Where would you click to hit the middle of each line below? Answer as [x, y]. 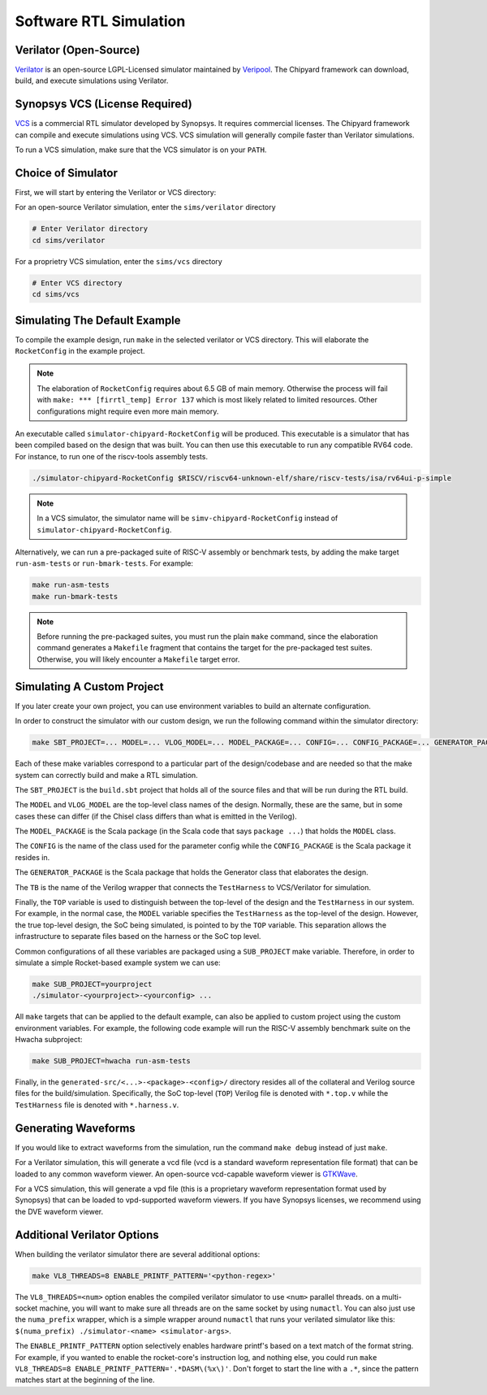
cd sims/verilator [69, 240]
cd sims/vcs [56, 294]
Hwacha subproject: [49, 1040]
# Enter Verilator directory [90, 229]
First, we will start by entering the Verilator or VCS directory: [116, 193]
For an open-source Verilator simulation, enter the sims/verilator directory [145, 207]
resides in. [32, 857]
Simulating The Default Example [98, 320]
